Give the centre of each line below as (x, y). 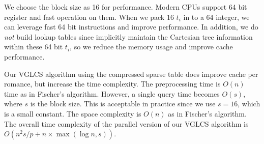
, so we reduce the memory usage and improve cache (151, 47)
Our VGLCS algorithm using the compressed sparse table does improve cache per (131, 74)
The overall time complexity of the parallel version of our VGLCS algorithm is (126, 123)
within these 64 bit (34, 47)
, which (249, 104)
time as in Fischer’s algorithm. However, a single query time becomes (112, 93)
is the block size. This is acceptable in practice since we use (123, 104)
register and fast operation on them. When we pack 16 (89, 17)
